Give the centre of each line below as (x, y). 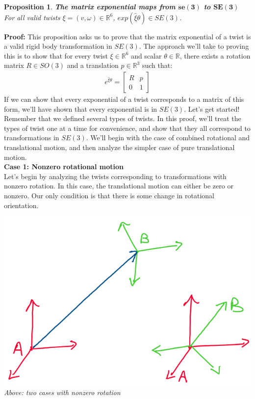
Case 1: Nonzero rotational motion (64, 167)
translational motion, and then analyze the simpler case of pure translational (119, 147)
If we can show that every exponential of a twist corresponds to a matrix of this (124, 99)
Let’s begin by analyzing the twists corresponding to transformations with (115, 176)
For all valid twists (32, 17)
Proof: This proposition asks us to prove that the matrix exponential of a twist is (127, 36)
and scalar (146, 55)
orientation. (21, 205)
